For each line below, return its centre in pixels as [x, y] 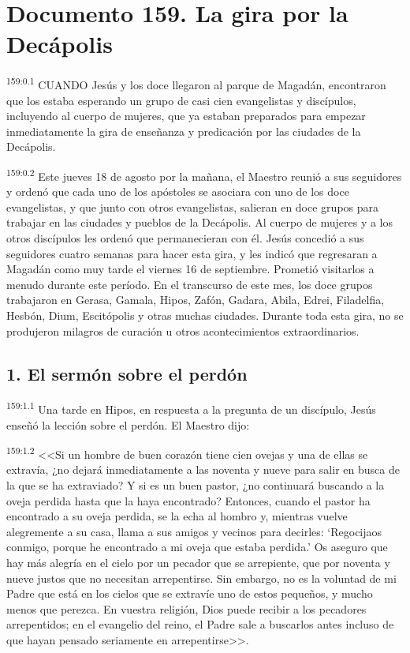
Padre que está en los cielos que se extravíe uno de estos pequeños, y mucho [190, 593]
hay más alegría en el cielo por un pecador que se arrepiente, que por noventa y [198, 562]
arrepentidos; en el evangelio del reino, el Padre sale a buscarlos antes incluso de [200, 624]
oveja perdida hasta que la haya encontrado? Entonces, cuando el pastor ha [188, 500]
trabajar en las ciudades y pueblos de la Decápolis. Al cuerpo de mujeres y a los [200, 222]
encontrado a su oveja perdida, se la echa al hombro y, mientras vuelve [177, 516]
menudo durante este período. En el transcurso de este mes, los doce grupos [190, 284]
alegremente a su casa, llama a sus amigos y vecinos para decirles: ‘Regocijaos [194, 531]
